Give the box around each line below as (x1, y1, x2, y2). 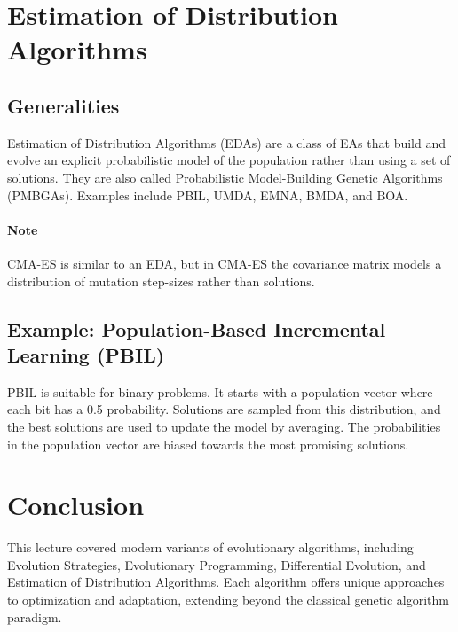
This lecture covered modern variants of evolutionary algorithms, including (7, 538, 414, 557)
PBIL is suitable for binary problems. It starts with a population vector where (7, 382, 433, 401)
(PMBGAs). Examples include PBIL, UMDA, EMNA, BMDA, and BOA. (7, 185, 408, 204)
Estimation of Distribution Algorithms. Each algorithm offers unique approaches (7, 573, 445, 591)
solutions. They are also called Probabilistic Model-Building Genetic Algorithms (7, 168, 443, 186)
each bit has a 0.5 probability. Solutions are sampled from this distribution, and (7, 400, 441, 418)
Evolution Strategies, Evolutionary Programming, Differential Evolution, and (7, 555, 426, 573)
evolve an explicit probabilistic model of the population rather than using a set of (7, 151, 451, 169)
